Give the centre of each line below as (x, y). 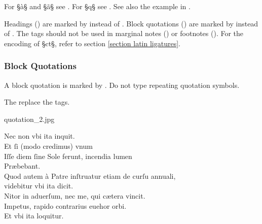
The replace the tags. (37, 102)
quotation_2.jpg (29, 119)
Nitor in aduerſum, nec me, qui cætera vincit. (75, 195)
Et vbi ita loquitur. (34, 216)
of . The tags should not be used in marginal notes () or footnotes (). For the (124, 33)
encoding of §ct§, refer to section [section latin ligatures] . (92, 43)
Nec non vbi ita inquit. (40, 136)
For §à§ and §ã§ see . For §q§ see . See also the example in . (97, 6)
